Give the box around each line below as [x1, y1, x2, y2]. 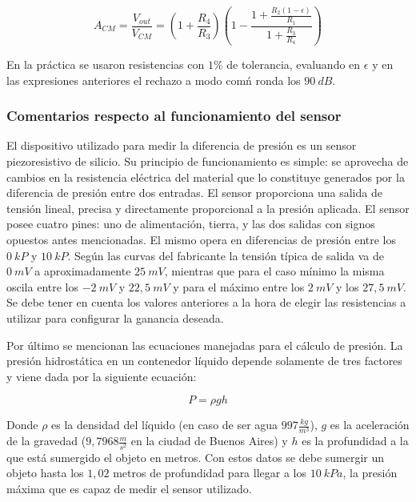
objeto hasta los [6, 464, 84, 481]
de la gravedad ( [6, 432, 86, 449]
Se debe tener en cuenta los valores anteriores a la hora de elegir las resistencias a [6, 294, 406, 311]
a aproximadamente [34, 263, 131, 279]
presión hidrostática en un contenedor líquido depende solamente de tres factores [6, 352, 402, 369]
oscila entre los [6, 278, 79, 295]
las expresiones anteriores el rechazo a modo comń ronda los [6, 71, 301, 88]
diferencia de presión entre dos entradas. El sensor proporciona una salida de [6, 184, 382, 201]
